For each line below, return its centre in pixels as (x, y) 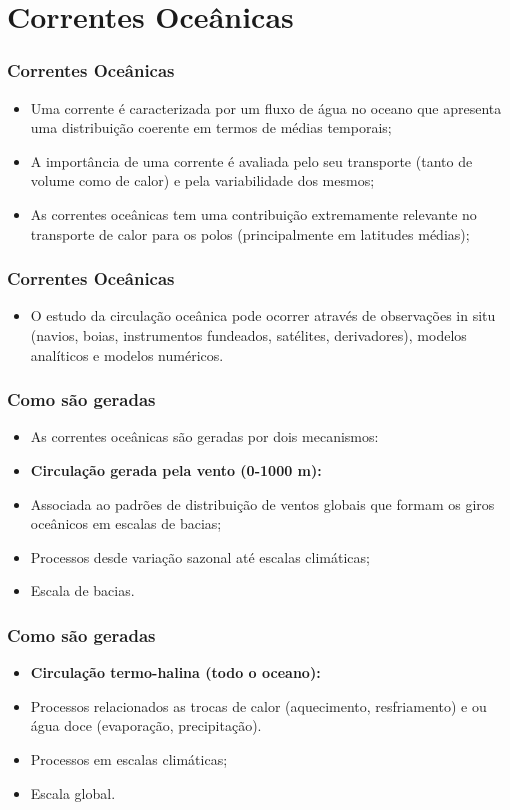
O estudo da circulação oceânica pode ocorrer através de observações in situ (263, 315)
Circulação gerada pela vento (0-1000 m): (176, 469)
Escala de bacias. (82, 590)
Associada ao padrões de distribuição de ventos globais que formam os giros (262, 503)
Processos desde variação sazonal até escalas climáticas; (200, 556)
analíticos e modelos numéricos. (127, 354)
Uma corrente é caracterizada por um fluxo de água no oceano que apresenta (266, 107)
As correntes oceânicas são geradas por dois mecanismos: (204, 436)
